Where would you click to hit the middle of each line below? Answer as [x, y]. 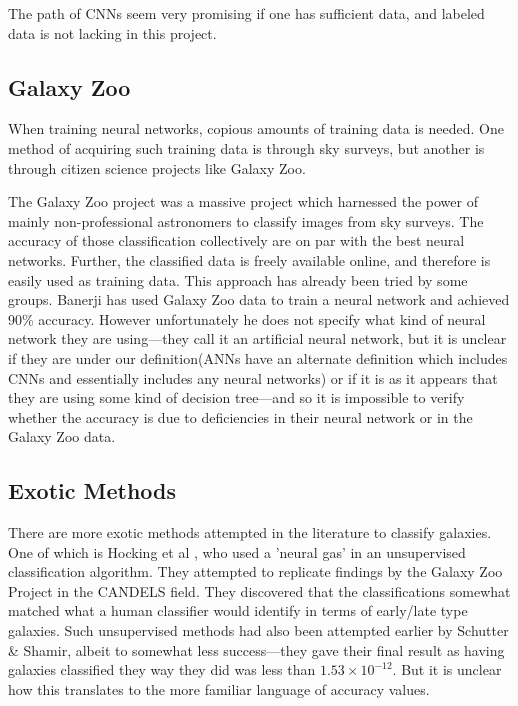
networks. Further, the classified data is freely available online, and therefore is [249, 259]
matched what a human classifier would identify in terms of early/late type [238, 610]
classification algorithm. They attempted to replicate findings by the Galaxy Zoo [255, 571]
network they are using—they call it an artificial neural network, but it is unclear [257, 338]
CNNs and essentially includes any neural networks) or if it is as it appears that [253, 377]
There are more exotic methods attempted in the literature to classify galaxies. [250, 532]
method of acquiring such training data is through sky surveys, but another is [246, 147]
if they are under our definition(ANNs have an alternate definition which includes [258, 357]
